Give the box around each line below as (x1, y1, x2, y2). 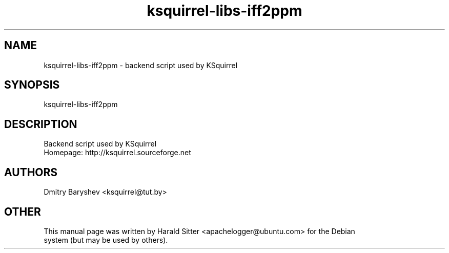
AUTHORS (4, 165, 58, 179)
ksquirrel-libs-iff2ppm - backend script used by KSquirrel (44, 60, 238, 70)
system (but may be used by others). (44, 235, 168, 244)
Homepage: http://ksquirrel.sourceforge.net (44, 148, 191, 157)
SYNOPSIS (4, 78, 60, 92)
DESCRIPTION (4, 117, 77, 131)
